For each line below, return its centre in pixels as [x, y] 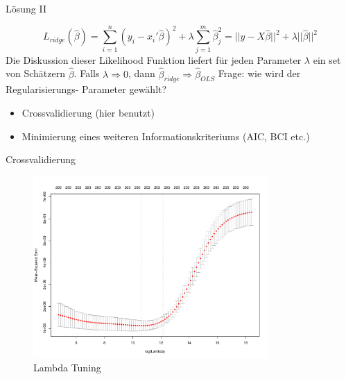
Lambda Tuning [67, 368]
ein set [327, 59]
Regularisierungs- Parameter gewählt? [86, 89]
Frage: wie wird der [259, 73]
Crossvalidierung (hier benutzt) [88, 112]
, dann [142, 73]
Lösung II [26, 8]
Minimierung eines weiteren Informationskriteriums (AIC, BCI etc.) [166, 136]
